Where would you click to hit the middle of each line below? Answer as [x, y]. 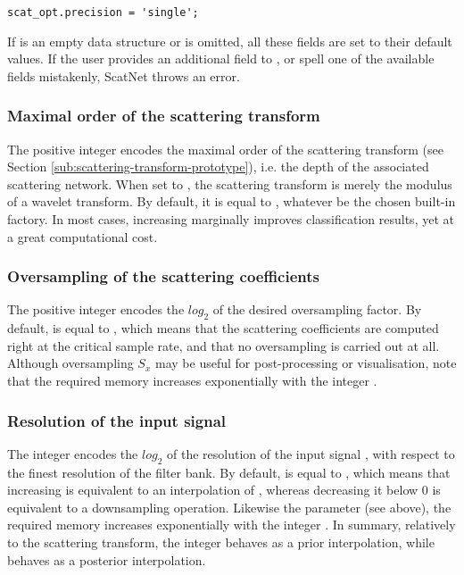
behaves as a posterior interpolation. [107, 559]
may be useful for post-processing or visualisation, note [306, 363]
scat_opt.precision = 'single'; [103, 12]
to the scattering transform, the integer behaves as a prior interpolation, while [221, 542]
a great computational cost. [83, 236]
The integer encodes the [73, 453]
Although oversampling [70, 363]
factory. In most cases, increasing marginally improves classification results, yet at [231, 219]
